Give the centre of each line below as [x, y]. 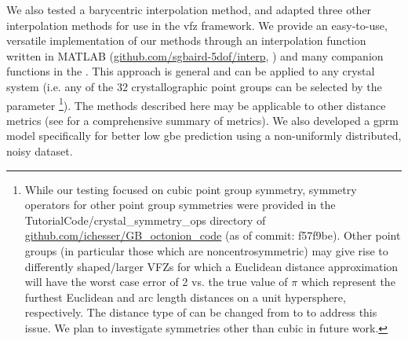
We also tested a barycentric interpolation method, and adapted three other [189, 9]
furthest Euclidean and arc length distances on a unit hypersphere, [185, 297]
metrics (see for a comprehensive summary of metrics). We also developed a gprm [202, 120]
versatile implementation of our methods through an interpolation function [186, 40]
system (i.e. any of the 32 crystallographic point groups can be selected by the [194, 86]
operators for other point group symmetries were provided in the [180, 205]
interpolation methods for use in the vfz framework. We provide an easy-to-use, [197, 25]
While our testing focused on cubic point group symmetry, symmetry [191, 189]
